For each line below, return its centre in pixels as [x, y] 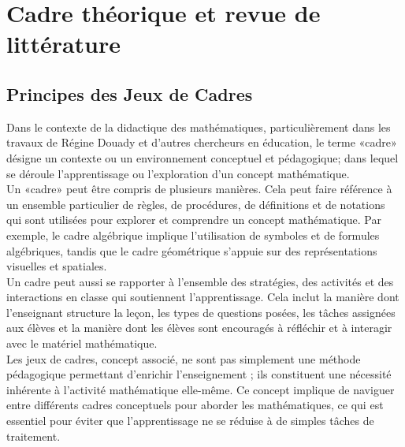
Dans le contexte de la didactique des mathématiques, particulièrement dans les [199, 127]
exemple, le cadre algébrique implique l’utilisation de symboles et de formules [193, 235]
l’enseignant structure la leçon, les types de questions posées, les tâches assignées [201, 312]
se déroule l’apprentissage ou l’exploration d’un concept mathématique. [178, 173]
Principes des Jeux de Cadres [130, 93]
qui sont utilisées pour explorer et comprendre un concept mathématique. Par [194, 220]
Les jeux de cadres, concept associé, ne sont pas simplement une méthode [184, 358]
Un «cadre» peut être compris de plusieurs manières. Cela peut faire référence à [199, 189]
